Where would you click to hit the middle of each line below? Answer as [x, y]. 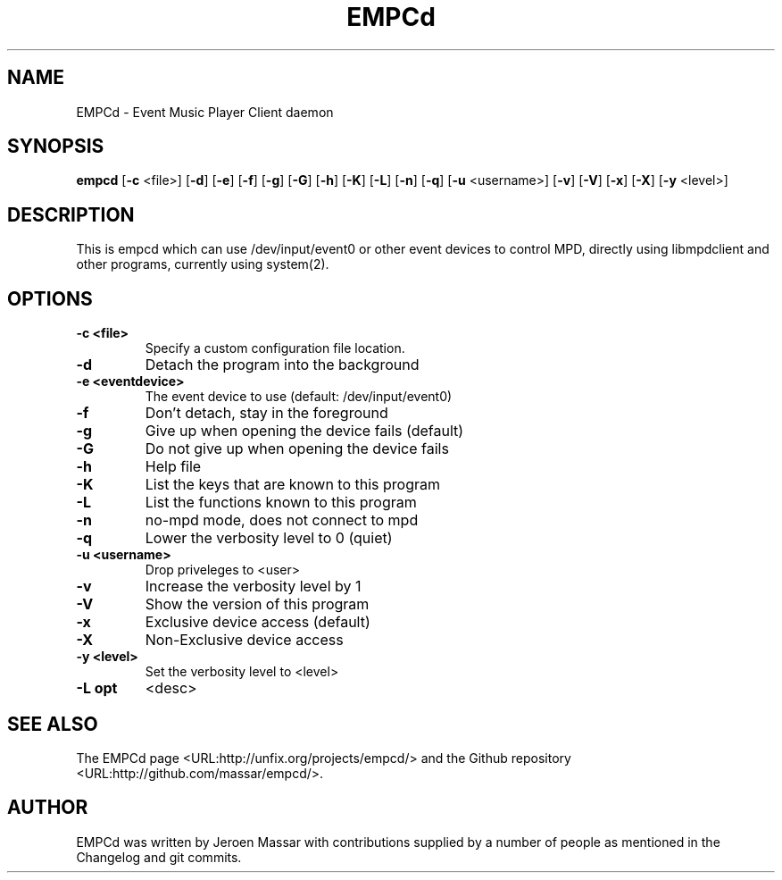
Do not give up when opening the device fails [297, 449]
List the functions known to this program [281, 503]
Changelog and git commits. [159, 857]
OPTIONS [50, 298]
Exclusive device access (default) [258, 622]
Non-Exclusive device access [244, 640]
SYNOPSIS [56, 147]
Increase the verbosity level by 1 [253, 587]
